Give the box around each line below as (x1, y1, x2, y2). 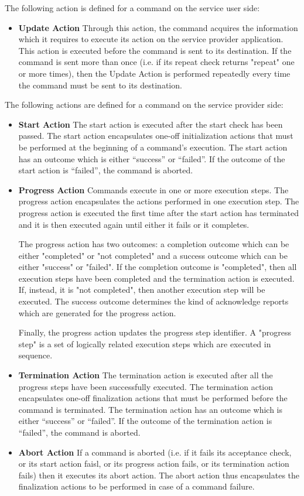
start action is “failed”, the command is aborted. (18, 164, 193, 176)
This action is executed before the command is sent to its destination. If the (18, 44, 292, 56)
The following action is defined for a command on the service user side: (5, 2, 260, 13)
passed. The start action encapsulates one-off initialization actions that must (18, 129, 293, 142)
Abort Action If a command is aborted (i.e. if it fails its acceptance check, (18, 446, 292, 458)
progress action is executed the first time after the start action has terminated (18, 206, 299, 218)
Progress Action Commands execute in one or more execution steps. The (18, 183, 289, 196)
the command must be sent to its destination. (18, 78, 182, 91)
